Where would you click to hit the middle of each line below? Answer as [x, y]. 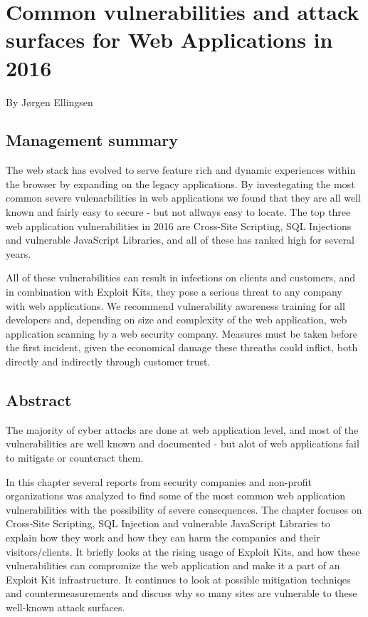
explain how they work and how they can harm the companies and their [163, 537]
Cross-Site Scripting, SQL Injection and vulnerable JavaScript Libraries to [168, 523]
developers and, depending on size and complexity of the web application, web [177, 320]
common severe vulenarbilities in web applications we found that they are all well [183, 198]
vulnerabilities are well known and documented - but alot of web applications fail [183, 444]
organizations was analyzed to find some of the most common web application [176, 496]
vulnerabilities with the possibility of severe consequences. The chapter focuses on [184, 509]
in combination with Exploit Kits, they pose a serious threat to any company [174, 292]
